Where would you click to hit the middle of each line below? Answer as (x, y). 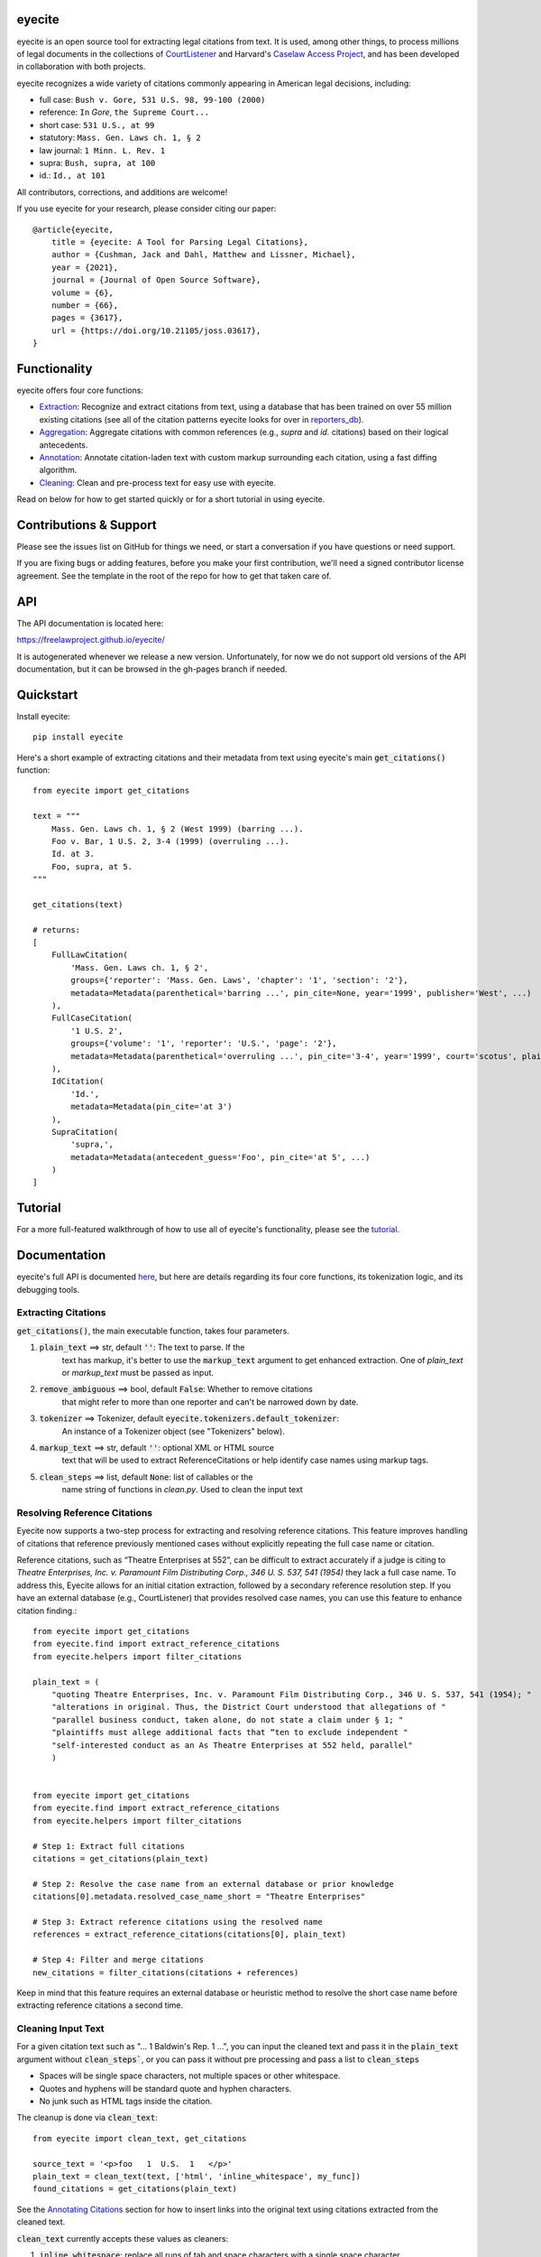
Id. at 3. (73, 854)
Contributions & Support (87, 525)
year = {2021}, (85, 267)
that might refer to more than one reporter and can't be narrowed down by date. (210, 1402)
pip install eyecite (78, 737)
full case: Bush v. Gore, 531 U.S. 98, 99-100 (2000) (152, 100)
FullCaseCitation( (92, 1018)
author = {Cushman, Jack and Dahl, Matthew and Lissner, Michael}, (203, 255)
